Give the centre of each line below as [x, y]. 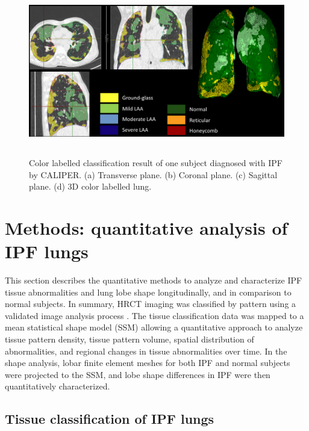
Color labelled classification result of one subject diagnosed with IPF [156, 162]
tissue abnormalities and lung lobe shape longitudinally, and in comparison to [148, 292]
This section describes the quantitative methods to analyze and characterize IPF [154, 280]
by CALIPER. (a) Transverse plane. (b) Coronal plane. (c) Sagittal [153, 174]
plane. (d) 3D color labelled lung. [90, 186]
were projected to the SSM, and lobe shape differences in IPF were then [138, 374]
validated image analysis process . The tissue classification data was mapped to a [154, 315]
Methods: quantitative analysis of [146, 227]
